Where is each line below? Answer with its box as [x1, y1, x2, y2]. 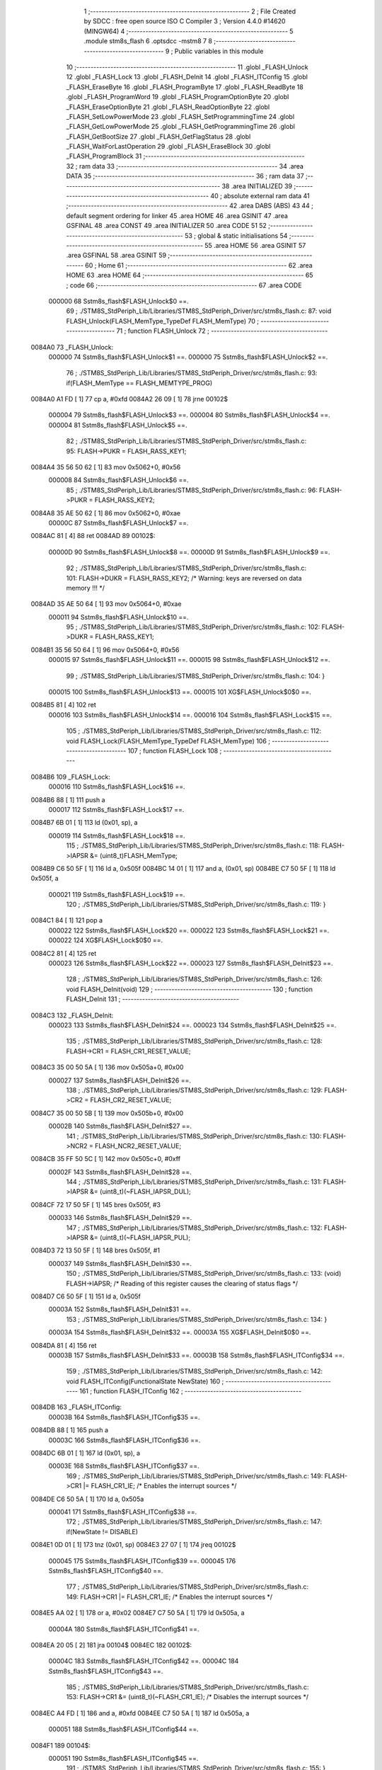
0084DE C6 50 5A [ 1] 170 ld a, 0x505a [30, 1495, 144, 1503]
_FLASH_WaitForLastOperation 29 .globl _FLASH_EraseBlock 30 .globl [66, 142, 271, 151]
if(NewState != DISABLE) [66, 1527, 138, 1536]
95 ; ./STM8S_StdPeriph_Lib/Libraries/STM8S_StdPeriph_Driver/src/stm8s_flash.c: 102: [66, 623, 320, 632]
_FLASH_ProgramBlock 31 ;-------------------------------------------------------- [66, 152, 305, 161]
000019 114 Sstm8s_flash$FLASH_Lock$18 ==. [48, 831, 185, 840]
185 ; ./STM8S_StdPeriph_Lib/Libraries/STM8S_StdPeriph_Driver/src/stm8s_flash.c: [66, 1683, 309, 1691]
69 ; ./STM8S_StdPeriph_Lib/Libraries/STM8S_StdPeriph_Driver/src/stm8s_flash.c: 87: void [66, 307, 332, 315]
